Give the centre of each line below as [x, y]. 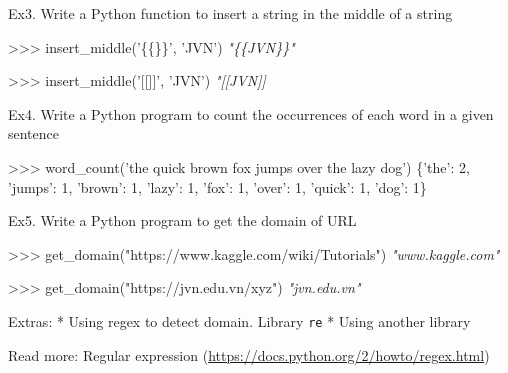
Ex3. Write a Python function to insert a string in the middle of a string [230, 13]
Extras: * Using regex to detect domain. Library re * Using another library [239, 320]
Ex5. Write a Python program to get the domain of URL [182, 220]
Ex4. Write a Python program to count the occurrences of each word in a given [251, 113]
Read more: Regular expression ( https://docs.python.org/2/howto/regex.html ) [249, 354]
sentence [34, 133]
